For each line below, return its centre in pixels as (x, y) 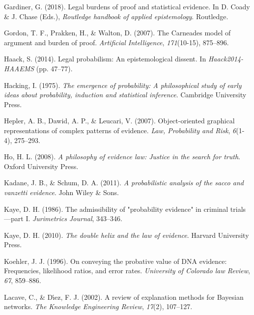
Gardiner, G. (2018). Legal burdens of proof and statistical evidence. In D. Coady (127, 6)
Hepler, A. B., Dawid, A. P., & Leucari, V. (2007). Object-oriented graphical (119, 121)
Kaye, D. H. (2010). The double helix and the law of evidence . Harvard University (127, 235)
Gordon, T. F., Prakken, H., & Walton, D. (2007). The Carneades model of (117, 33)
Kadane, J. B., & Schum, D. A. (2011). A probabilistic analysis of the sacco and (124, 183)
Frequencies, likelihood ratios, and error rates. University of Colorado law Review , (127, 271)
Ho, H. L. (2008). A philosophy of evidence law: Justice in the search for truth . (122, 157)
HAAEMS (19, 68)
